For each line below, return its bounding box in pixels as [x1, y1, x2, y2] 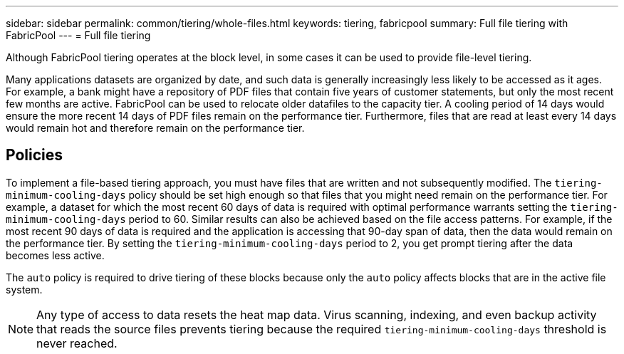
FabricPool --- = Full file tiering [6, 29, 151, 41]
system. [6, 283, 43, 296]
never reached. [36, 335, 118, 350]
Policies [6, 146, 63, 165]
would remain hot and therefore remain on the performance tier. [6, 122, 305, 134]
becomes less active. [6, 249, 105, 261]
